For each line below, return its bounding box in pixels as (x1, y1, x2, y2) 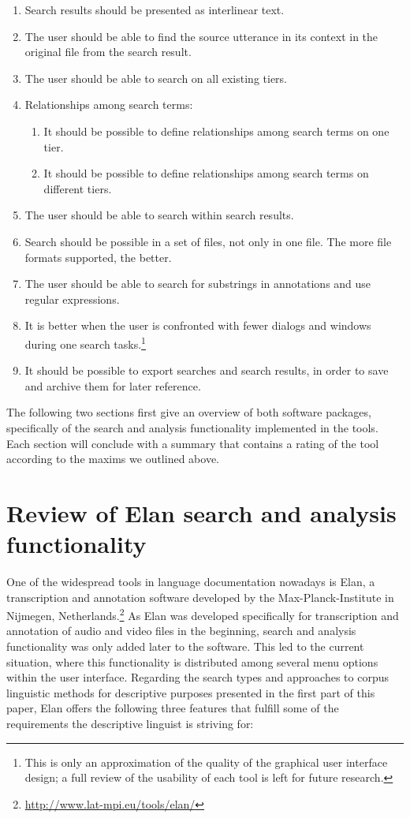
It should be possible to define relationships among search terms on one (43, 122, 389, 139)
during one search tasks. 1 (24, 333, 146, 352)
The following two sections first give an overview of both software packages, (6, 404, 371, 420)
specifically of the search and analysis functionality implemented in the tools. (6, 419, 378, 435)
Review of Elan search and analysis (6, 496, 397, 529)
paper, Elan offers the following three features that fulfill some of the (6, 700, 339, 716)
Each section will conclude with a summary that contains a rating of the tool (6, 435, 379, 451)
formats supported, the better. (24, 248, 172, 265)
